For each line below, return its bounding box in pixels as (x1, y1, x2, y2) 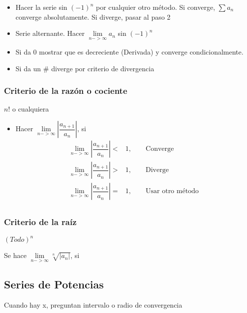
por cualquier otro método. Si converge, (95, 2, 216, 12)
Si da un (15, 63, 41, 73)
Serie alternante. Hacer (15, 28, 85, 38)
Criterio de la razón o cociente (4, 84, 127, 96)
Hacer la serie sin (15, 2, 67, 12)
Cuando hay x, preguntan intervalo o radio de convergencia (4, 299, 183, 310)
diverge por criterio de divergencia (51, 63, 154, 73)
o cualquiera (12, 103, 49, 114)
